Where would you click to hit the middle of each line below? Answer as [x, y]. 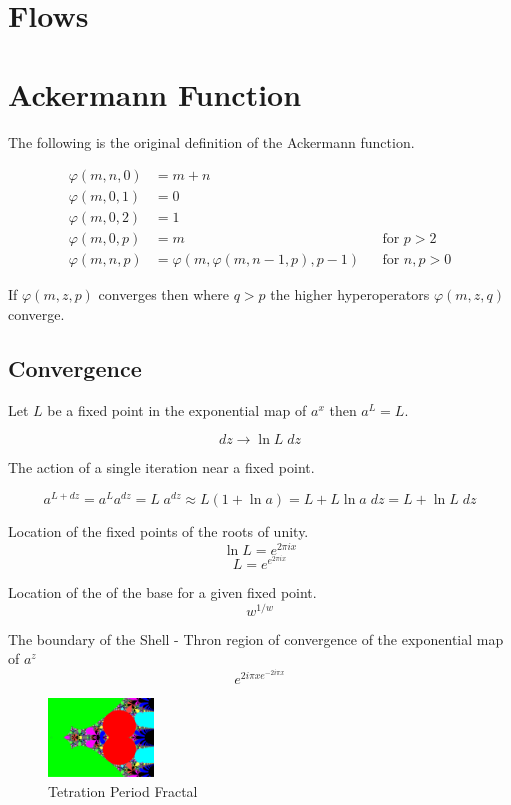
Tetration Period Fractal [123, 790]
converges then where [164, 294]
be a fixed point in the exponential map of [177, 409]
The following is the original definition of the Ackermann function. [211, 141]
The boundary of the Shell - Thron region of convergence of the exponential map [256, 638]
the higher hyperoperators [350, 294]
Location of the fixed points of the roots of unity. [158, 530]
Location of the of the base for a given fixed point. [162, 592]
